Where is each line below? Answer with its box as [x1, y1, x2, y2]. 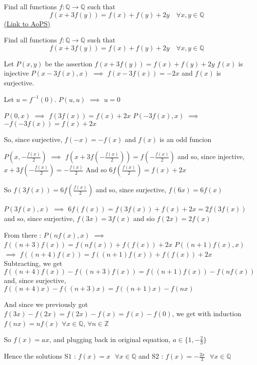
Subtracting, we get [4, 258, 62, 268]
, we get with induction [172, 308, 241, 319]
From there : [4, 229, 41, 240]
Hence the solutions [4, 351, 62, 361]
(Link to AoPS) [4, 18, 50, 28]
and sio [133, 213, 155, 223]
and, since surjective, [4, 275, 66, 285]
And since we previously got [4, 299, 88, 309]
